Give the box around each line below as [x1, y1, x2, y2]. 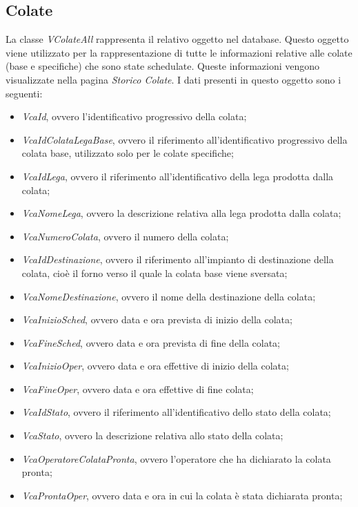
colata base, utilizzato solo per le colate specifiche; [21, 146, 234, 160]
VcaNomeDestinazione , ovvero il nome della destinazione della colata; [21, 289, 316, 303]
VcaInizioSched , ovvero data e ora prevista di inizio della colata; [21, 312, 292, 327]
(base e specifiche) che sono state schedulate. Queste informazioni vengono [6, 59, 320, 73]
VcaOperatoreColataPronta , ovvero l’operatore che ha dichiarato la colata [21, 451, 331, 466]
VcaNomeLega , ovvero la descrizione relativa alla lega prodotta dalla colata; [21, 206, 341, 220]
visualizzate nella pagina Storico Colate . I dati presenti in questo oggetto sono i [6, 72, 341, 86]
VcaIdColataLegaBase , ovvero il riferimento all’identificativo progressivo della [21, 132, 348, 146]
